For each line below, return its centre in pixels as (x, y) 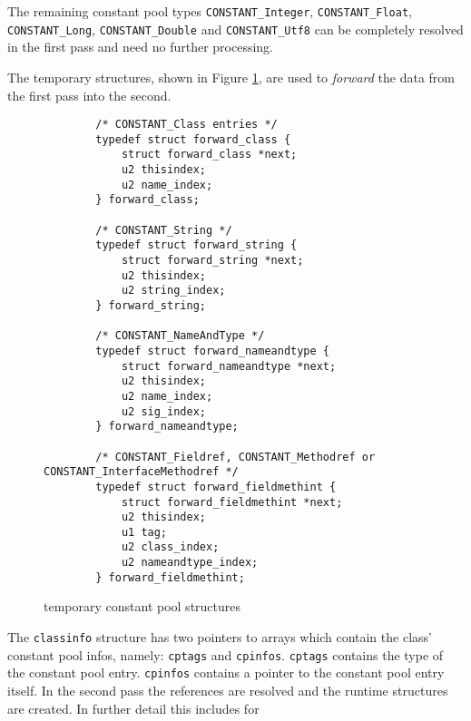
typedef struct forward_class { (193, 139)
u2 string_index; (173, 291)
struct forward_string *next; (212, 260)
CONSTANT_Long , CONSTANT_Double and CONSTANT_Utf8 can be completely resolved (235, 29)
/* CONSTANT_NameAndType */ (180, 336)
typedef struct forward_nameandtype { (212, 351)
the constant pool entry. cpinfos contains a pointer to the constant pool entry (226, 672)
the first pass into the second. (89, 95)
